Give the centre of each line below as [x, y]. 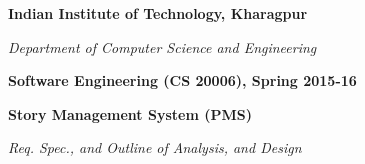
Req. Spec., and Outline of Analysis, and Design [155, 147]
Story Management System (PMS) [130, 113]
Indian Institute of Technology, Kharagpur [158, 13]
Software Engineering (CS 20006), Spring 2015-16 [182, 80]
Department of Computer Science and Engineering [162, 46]
